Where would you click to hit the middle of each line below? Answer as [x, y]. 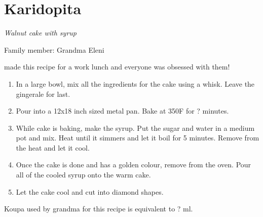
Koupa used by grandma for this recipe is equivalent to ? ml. [99, 209]
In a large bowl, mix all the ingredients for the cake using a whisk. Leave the [135, 83]
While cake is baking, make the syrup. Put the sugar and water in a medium [135, 128]
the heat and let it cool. [53, 147]
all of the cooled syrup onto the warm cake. [83, 175]
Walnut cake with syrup [40, 33]
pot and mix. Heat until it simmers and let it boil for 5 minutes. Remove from [138, 138]
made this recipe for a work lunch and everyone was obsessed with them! [117, 67]
